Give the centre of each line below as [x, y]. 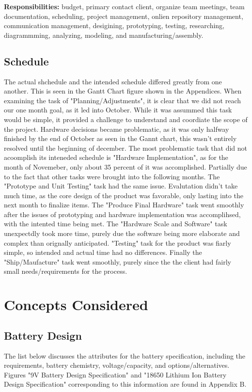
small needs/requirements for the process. [66, 271]
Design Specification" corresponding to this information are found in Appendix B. [125, 384]
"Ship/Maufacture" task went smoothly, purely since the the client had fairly [118, 261]
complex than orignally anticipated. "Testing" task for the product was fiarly [118, 243]
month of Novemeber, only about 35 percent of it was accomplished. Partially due [126, 166]
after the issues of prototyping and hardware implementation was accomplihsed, [122, 214]
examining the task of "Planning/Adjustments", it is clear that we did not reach [123, 100]
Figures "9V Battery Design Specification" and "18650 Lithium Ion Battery [115, 374]
